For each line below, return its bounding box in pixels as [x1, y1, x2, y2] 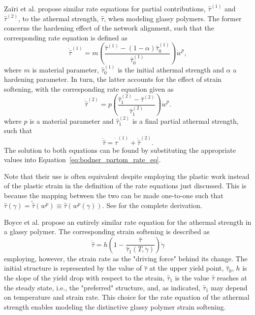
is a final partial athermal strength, [132, 115, 239, 126]
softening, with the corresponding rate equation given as [4, 83, 174, 94]
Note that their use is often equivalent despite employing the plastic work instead [4, 171, 250, 181]
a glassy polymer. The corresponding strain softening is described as [4, 226, 210, 237]
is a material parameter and [30, 115, 114, 126]
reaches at [217, 273, 247, 283]
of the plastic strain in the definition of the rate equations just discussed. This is [4, 180, 247, 191]
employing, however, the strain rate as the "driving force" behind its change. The [4, 253, 248, 263]
